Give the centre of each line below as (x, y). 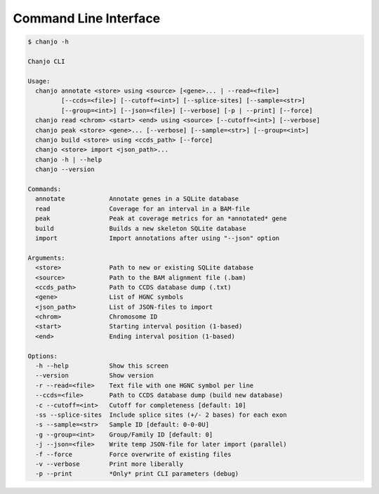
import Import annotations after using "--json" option (158, 238)
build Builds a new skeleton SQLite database (141, 228)
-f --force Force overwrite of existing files (133, 454)
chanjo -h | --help (69, 159)
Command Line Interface (87, 18)
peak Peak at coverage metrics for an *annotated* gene (161, 219)
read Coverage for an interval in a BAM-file (143, 208)
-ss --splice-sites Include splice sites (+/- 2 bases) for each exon (161, 415)
